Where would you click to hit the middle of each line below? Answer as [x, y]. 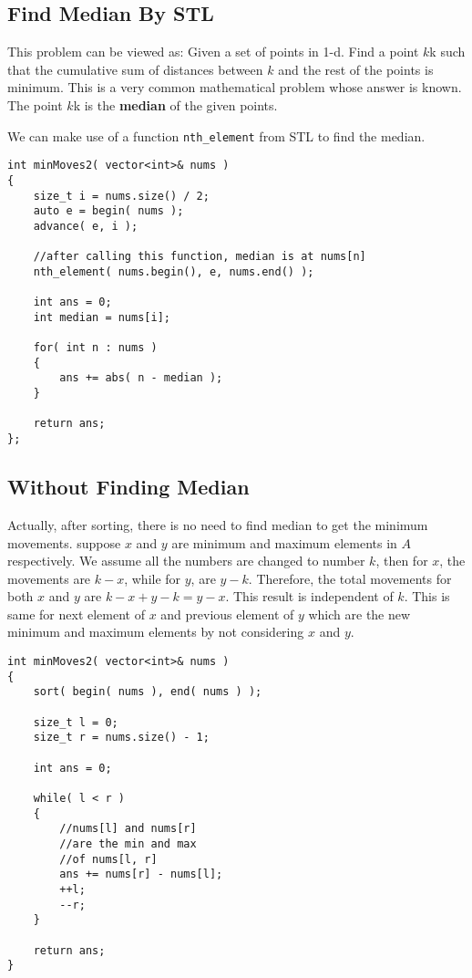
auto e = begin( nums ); [108, 211]
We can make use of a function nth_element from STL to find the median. [216, 135]
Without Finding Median [128, 487]
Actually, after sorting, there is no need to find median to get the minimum [218, 524]
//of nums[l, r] [108, 859]
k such [447, 52]
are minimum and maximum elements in [284, 542]
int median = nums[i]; [102, 317]
